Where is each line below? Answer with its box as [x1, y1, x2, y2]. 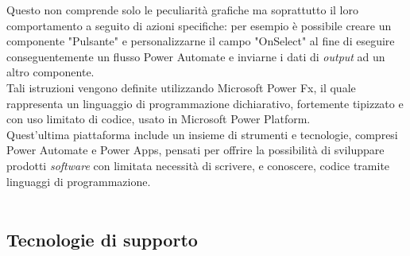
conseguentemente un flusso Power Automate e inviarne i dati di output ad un [6, 48, 385, 64]
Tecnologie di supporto [6, 227, 198, 252]
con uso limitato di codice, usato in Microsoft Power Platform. [6, 111, 311, 127]
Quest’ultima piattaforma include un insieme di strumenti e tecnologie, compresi [6, 126, 398, 142]
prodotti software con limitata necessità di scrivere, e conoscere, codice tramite [6, 157, 390, 173]
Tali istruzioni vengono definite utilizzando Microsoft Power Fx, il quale [6, 79, 356, 95]
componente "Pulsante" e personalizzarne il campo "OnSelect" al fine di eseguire [6, 33, 395, 49]
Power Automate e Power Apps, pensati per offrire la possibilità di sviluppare [6, 142, 385, 158]
